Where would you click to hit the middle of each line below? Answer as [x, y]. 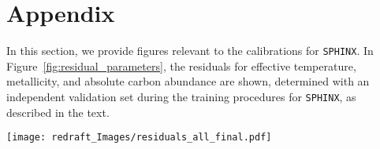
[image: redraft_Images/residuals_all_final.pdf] [139, 138]
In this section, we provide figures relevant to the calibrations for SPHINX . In [190, 51]
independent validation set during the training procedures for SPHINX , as [181, 96]
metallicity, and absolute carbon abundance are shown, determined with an [188, 81]
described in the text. [58, 112]
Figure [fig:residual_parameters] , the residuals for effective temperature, [181, 65]
